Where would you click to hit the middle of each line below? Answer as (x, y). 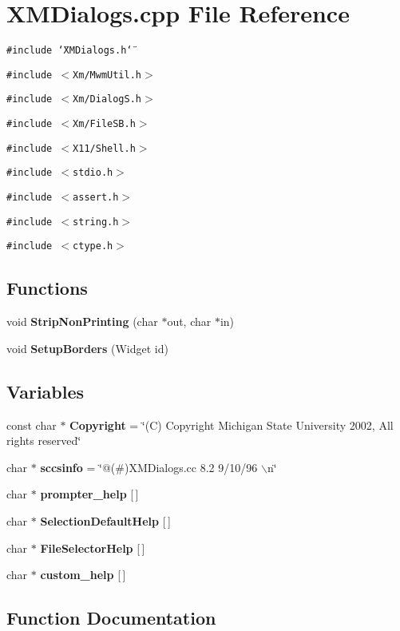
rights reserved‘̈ (44, 441)
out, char (189, 321)
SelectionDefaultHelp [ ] (105, 521)
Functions (47, 288)
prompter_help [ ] (89, 494)
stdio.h (93, 173)
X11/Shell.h (104, 148)
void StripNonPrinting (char (82, 321)
